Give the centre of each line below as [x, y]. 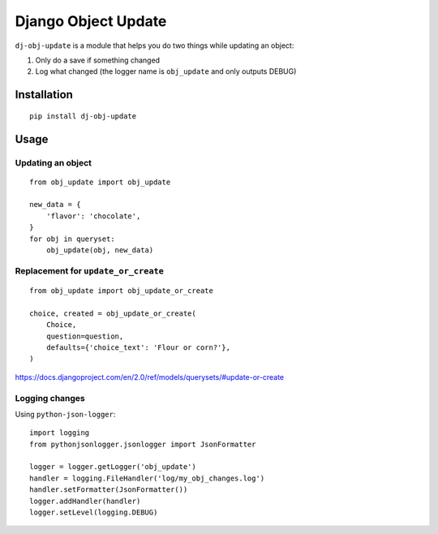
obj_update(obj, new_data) [100, 250]
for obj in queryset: [72, 239]
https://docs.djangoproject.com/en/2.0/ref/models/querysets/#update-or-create [150, 377]
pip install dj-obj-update [83, 116]
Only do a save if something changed [98, 60]
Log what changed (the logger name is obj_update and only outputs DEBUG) [166, 71]
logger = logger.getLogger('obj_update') [113, 467]
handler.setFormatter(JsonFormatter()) [109, 490]
